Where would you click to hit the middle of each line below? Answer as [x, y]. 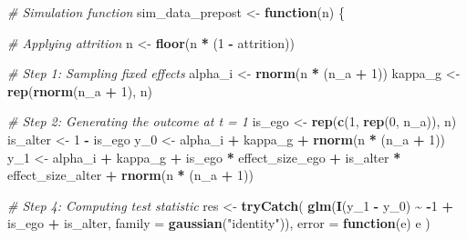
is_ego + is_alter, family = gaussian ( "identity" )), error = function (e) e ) [219, 223]
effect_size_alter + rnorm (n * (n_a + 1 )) [130, 175]
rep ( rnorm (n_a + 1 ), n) [80, 90]
